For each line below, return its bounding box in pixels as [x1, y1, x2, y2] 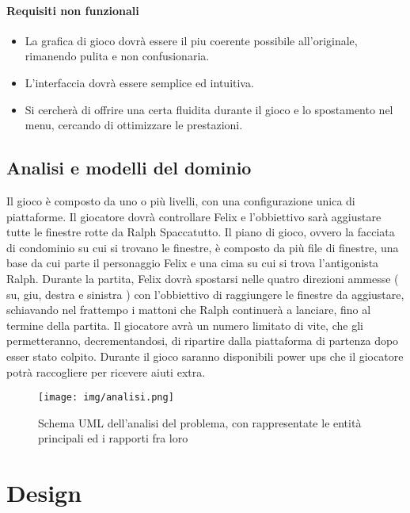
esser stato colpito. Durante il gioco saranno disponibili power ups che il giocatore [6, 347, 404, 364]
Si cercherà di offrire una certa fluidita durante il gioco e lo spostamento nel [25, 101, 393, 117]
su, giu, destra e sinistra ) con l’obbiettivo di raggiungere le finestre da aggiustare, [6, 285, 404, 302]
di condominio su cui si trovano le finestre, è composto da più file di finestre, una [6, 239, 399, 255]
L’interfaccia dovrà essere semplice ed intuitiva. [25, 74, 254, 90]
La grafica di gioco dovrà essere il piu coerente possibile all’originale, [25, 32, 358, 48]
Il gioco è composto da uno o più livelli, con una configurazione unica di [6, 192, 355, 209]
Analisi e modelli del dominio [6, 155, 252, 180]
